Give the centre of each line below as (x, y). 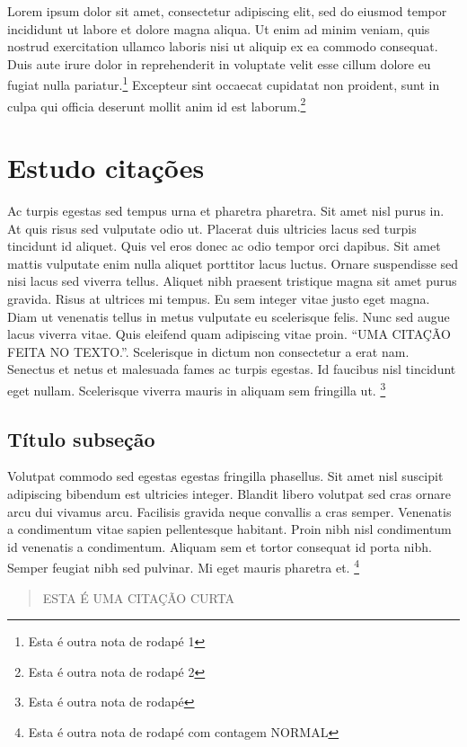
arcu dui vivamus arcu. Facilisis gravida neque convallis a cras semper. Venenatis (229, 511)
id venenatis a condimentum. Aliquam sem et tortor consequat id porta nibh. (220, 546)
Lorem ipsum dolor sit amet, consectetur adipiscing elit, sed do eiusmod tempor (227, 11)
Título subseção (81, 438)
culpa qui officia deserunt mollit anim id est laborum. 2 (157, 104)
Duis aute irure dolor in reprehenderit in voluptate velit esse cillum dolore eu (219, 63)
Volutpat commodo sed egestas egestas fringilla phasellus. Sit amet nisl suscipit (225, 476)
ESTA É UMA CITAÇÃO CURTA (139, 597)
